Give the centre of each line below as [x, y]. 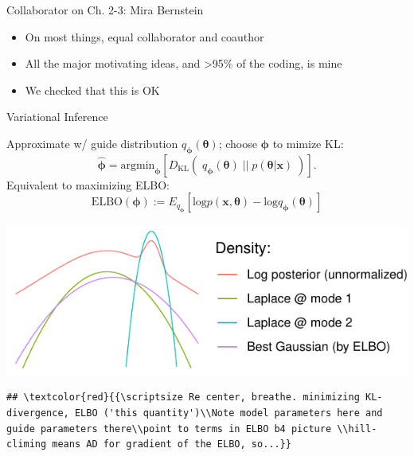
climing [27, 444]
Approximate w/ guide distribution [92, 143]
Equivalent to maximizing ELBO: [88, 184]
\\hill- [357, 429]
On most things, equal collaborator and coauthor [145, 36]
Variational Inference [57, 117]
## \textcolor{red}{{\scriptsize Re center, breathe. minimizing [183, 398]
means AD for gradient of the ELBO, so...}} [172, 444]
